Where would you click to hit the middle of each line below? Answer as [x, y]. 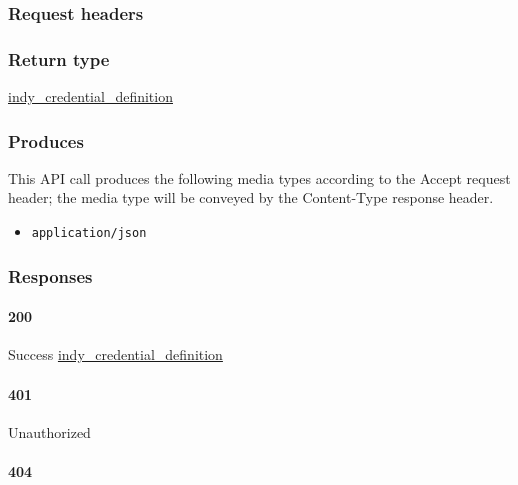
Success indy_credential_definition [115, 354]
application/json [89, 233]
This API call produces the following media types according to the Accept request [259, 177]
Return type [59, 58]
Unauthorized [49, 431]
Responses [50, 275]
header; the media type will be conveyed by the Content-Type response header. [251, 197]
